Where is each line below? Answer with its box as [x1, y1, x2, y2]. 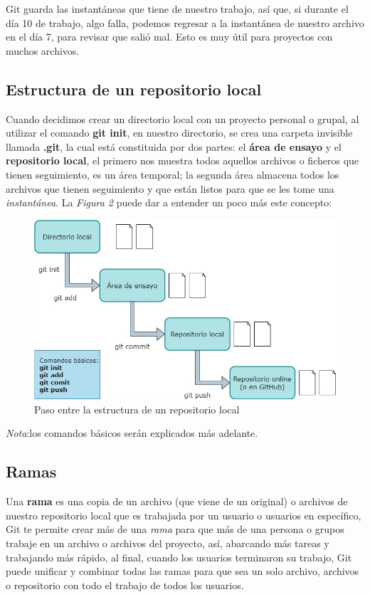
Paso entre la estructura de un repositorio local [34, 401, 240, 416]
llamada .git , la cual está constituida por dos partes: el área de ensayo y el [6, 139, 342, 154]
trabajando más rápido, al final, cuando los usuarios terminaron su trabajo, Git [6, 549, 352, 564]
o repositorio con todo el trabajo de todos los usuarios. [6, 577, 244, 592]
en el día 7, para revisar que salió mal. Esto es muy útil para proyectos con [6, 29, 333, 44]
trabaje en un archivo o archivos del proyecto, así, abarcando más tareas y [6, 536, 329, 551]
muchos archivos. [6, 43, 80, 58]
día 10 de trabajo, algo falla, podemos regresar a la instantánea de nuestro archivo [6, 15, 364, 30]
